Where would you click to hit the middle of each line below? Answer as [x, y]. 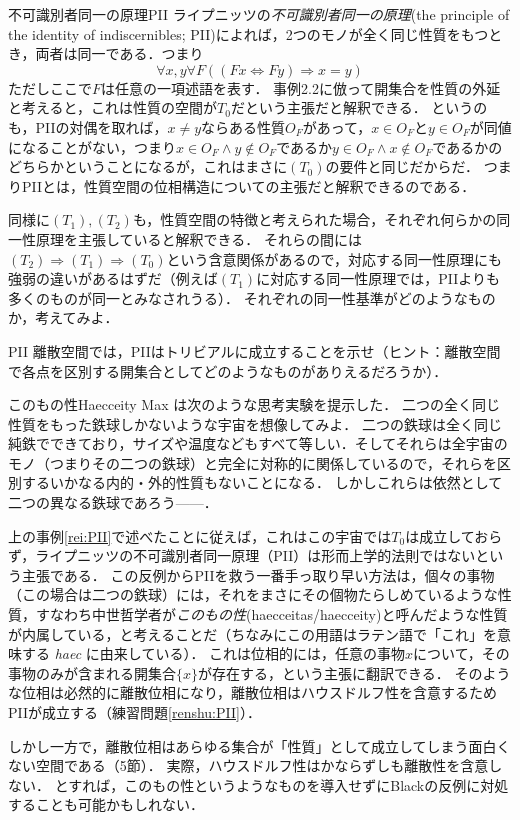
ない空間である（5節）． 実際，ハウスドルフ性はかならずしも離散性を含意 [248, 765]
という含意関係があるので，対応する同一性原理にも [334, 258]
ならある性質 [243, 126]
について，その [461, 653]
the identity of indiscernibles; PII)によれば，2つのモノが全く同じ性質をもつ [248, 33]
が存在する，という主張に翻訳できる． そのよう [354, 672]
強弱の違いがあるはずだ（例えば [113, 278]
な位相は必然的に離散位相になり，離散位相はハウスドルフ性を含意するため [253, 692]
